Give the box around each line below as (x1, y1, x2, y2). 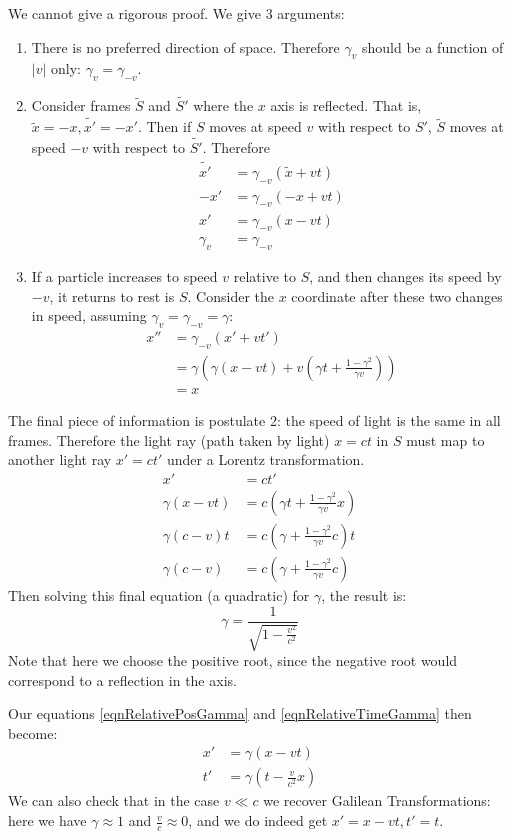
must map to (406, 429, 485, 450)
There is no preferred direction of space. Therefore (31, 36, 340, 57)
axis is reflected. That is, (270, 95, 422, 116)
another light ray (8, 449, 112, 470)
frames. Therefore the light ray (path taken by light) (8, 429, 330, 450)
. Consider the (187, 285, 274, 306)
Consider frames (31, 95, 131, 116)
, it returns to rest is (49, 285, 175, 306)
